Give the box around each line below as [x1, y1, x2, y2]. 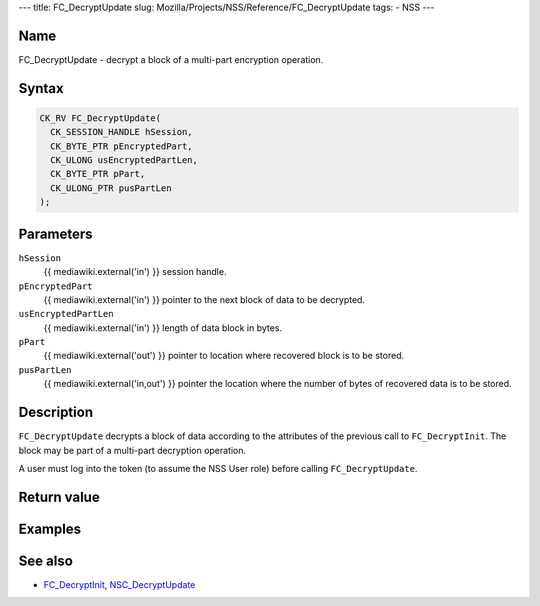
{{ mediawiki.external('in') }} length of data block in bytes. [43, 321, 283, 334]
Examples [18, 520, 82, 537]
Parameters [18, 225, 93, 242]
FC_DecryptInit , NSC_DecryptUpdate [43, 578, 196, 590]
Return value [18, 488, 100, 505]
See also [18, 552, 74, 569]
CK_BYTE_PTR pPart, [50, 168, 146, 180]
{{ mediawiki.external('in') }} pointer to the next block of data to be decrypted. [43, 293, 365, 305]
